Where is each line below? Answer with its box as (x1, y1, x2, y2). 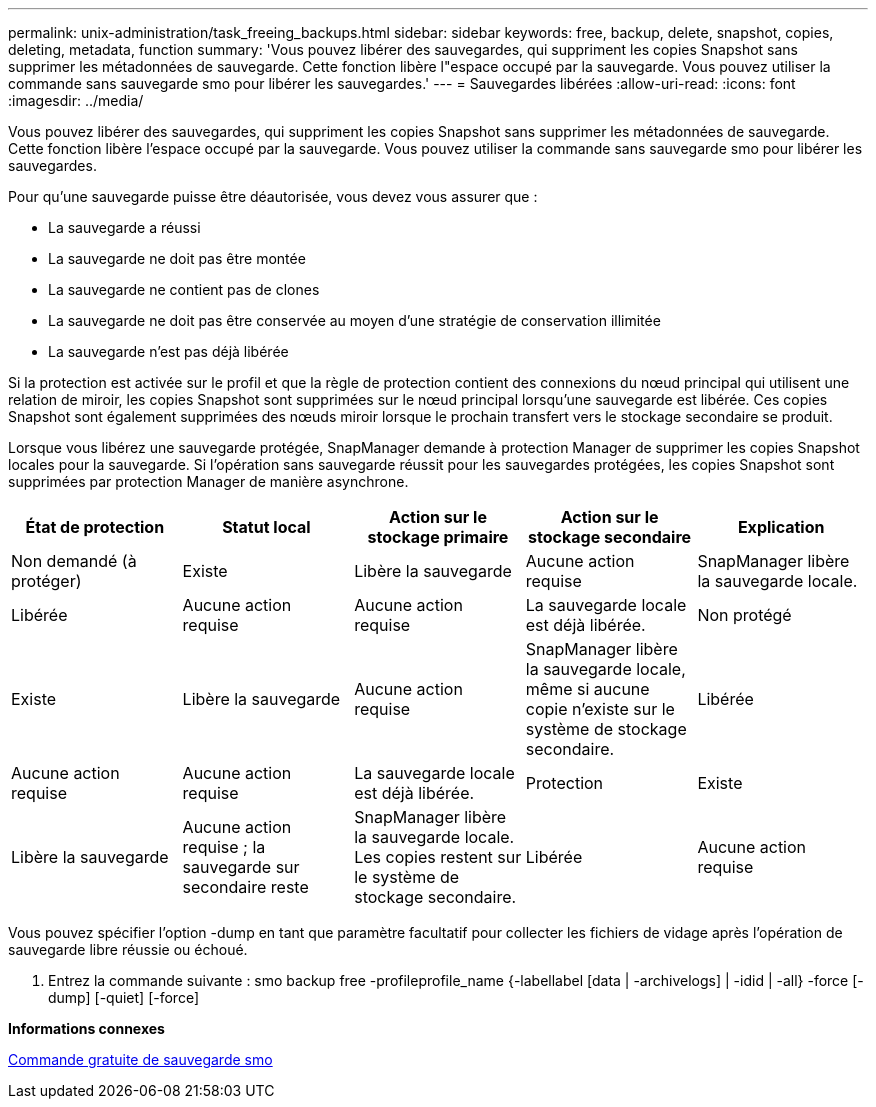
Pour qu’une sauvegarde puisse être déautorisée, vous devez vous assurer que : (8, 188, 538, 205)
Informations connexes (8, 1020, 165, 1037)
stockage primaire (367, 527, 509, 547)
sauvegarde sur (182, 857, 300, 877)
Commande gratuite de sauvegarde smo (8, 1051, 273, 1068)
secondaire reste (182, 877, 309, 897)
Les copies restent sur (354, 847, 522, 867)
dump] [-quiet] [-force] (48, 989, 200, 1006)
